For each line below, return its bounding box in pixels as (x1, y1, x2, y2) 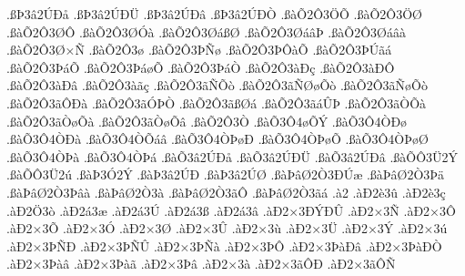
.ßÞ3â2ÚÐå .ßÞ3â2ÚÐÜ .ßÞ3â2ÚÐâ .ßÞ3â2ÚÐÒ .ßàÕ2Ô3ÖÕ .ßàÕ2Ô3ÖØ (6, 5, 422, 23)
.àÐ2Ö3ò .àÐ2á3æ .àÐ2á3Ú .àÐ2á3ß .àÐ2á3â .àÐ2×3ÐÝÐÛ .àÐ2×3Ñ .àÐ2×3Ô (6, 200, 456, 220)
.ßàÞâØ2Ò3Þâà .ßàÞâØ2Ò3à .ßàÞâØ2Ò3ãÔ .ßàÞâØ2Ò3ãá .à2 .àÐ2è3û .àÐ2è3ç (6, 182, 446, 201)
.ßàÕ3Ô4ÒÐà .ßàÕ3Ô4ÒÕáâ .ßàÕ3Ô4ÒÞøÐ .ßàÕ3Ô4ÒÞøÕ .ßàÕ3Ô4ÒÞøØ (6, 129, 429, 148)
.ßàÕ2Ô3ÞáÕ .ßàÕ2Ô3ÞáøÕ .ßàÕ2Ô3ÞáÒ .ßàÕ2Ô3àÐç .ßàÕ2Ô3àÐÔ (6, 57, 395, 77)
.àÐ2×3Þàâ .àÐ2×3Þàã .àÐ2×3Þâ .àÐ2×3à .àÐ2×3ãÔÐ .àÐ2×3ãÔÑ (6, 254, 396, 273)
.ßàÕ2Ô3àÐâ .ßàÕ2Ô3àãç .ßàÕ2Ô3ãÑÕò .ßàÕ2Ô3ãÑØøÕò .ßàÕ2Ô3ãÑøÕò (6, 76, 429, 95)
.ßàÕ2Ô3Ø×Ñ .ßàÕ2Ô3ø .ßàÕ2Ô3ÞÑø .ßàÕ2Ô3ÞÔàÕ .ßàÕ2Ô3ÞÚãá (6, 40, 392, 59)
